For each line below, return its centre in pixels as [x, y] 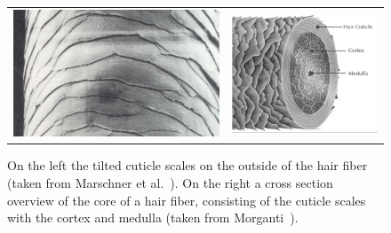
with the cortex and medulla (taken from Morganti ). [153, 217]
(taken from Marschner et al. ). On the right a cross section [170, 182]
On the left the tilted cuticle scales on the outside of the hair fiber [188, 165]
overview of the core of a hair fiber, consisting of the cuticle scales [187, 200]
